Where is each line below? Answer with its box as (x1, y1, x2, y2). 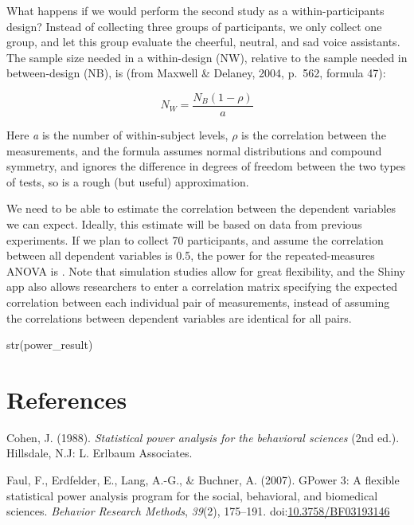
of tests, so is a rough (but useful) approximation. (6, 173, 249, 190)
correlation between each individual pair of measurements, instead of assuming (6, 293, 390, 310)
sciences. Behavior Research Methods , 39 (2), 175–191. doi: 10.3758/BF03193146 (6, 503, 390, 519)
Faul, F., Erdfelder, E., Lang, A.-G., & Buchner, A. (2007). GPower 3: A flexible (6, 472, 400, 488)
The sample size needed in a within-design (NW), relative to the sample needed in (6, 49, 408, 65)
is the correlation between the (241, 127, 386, 143)
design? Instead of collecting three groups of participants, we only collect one (6, 18, 382, 34)
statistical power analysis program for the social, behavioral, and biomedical (6, 487, 378, 503)
